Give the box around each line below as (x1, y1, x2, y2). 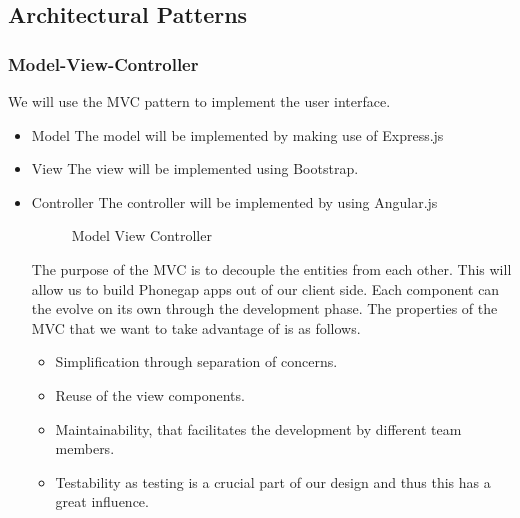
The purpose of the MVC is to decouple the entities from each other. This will (31, 258, 512, 279)
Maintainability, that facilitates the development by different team (55, 418, 462, 439)
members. (55, 438, 115, 459)
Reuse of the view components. (55, 384, 245, 405)
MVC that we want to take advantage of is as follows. (31, 317, 361, 338)
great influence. (55, 491, 149, 512)
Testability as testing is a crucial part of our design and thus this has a (55, 471, 491, 492)
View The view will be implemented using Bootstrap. (31, 158, 359, 179)
